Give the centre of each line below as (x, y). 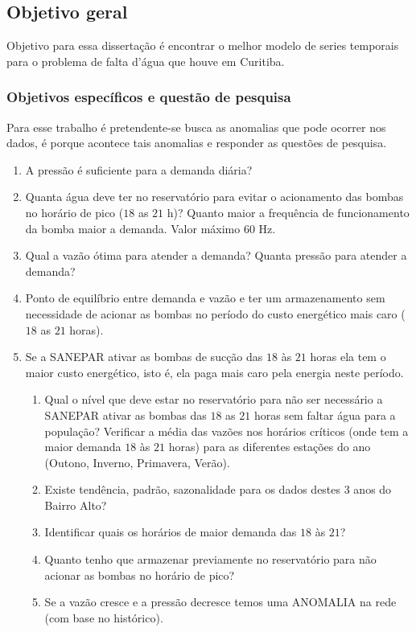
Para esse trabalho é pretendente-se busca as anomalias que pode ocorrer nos (196, 127)
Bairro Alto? (76, 505)
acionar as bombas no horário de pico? (140, 575)
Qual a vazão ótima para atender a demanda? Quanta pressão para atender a (216, 255)
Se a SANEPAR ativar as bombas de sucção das (144, 357)
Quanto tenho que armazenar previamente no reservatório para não (210, 559)
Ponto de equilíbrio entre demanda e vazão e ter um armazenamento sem (205, 298)
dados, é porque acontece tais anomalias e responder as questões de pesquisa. (197, 143)
